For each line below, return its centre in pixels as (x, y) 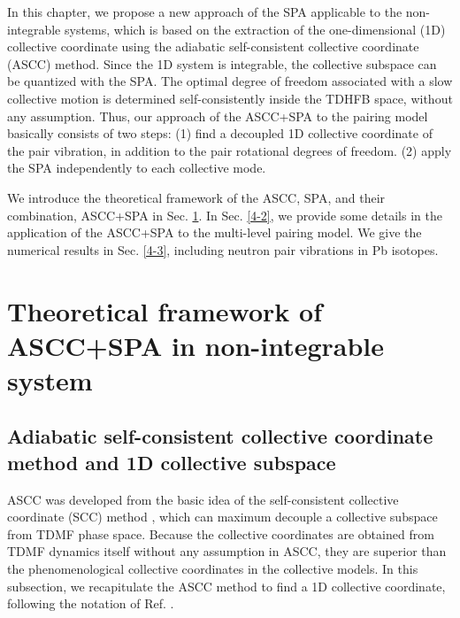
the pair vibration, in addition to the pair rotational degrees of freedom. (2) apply (230, 150)
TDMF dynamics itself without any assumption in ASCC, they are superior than (227, 551)
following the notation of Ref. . (91, 603)
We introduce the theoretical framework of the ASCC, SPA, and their (196, 197)
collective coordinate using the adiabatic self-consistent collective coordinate (213, 46)
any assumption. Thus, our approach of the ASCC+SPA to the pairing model (218, 116)
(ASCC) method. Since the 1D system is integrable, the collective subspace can (222, 63)
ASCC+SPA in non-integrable (196, 345)
